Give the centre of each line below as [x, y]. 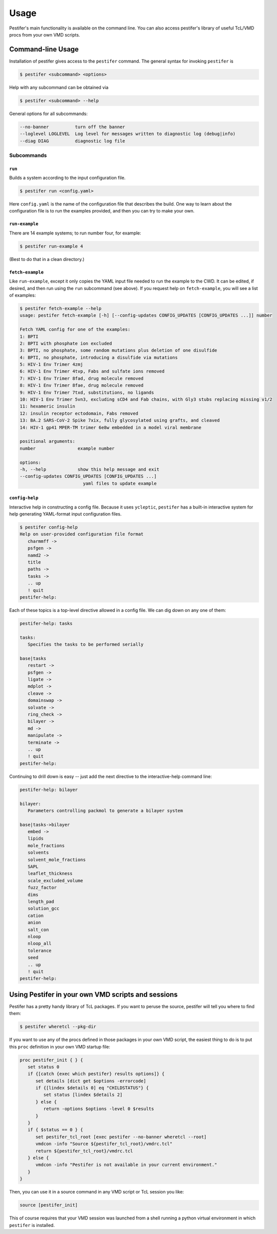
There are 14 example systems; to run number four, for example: [75, 233]
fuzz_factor [42, 888]
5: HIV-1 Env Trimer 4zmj [51, 364]
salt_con [38, 929]
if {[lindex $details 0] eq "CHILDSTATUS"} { [92, 1088]
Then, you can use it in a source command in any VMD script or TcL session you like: [97, 1192]
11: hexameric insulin [47, 406]
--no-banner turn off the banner [72, 127]
